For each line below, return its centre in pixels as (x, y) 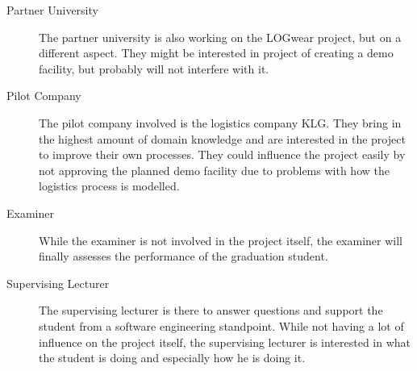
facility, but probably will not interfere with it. (154, 68)
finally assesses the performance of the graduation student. (183, 256)
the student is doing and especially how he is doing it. (172, 358)
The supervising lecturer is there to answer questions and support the (211, 310)
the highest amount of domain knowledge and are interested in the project (222, 138)
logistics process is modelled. (109, 186)
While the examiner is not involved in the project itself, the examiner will (221, 240)
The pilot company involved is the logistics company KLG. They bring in (220, 122)
